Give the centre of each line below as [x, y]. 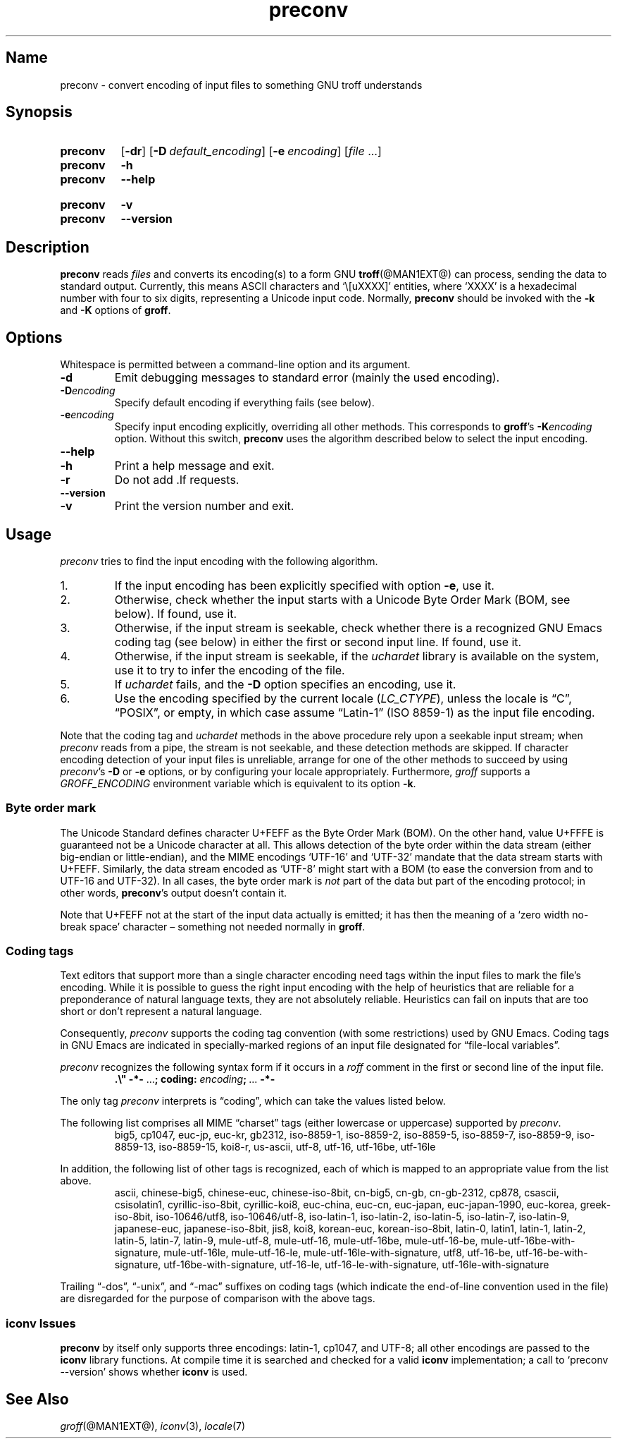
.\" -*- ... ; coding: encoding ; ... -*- [195, 1079]
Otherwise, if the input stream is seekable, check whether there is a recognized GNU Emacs [358, 627]
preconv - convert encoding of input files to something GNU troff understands [241, 85]
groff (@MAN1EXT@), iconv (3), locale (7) [153, 1426]
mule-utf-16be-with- [528, 1241]
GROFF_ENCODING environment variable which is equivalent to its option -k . [238, 783]
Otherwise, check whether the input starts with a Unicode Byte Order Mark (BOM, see [342, 599]
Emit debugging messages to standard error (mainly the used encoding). [307, 378]
